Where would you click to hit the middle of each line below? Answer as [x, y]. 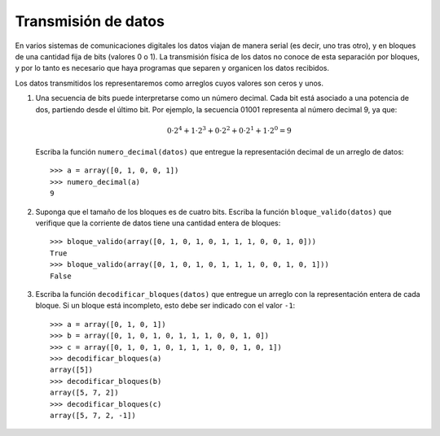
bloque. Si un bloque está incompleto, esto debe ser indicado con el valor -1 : [165, 306]
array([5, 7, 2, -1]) [93, 415]
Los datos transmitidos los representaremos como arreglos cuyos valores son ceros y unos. [169, 83]
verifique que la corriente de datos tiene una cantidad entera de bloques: [158, 223]
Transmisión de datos [90, 21]
